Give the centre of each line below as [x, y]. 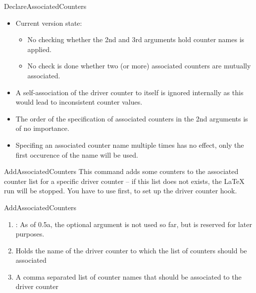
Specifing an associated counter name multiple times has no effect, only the [130, 145]
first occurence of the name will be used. [77, 154]
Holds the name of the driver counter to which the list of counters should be [131, 250]
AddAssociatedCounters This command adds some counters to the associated [121, 171]
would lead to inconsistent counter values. [79, 102]
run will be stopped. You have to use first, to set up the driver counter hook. [121, 191]
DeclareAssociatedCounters [45, 6]
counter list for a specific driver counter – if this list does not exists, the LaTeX [124, 181]
